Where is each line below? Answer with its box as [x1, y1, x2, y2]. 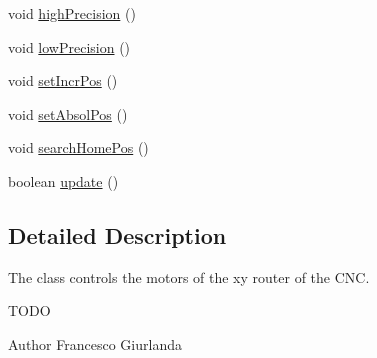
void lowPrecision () [8, 36, 131, 57]
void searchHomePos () [8, 137, 149, 158]
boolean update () [8, 170, 119, 191]
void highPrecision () [8, 3, 136, 23]
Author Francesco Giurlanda [8, 333, 182, 354]
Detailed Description [8, 219, 227, 250]
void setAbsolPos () [8, 103, 128, 124]
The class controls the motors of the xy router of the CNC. [8, 266, 370, 287]
